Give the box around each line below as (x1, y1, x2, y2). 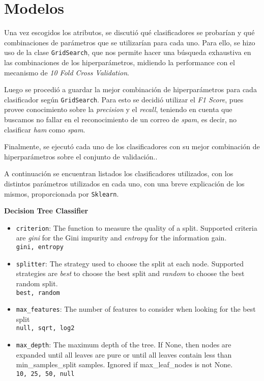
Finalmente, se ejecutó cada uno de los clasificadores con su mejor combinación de (4, 141, 260, 152)
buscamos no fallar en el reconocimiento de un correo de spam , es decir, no (4, 114, 237, 124)
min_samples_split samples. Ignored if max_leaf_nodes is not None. (16, 359, 233, 370)
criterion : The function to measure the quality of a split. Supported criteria (16, 222, 257, 233)
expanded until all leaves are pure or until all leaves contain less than (16, 349, 232, 360)
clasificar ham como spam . (4, 124, 85, 134)
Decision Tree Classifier (4, 205, 89, 216)
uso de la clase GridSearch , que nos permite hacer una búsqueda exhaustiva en (4, 47, 251, 58)
